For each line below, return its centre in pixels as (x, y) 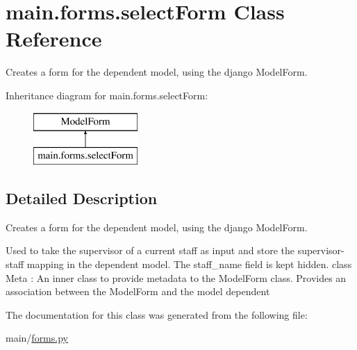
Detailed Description (82, 198)
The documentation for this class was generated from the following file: (157, 314)
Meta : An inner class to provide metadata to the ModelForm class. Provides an (176, 277)
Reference (54, 39)
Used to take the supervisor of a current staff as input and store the (150, 250)
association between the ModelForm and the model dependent (138, 291)
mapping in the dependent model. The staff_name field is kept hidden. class (189, 264)
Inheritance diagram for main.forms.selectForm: (107, 95)
